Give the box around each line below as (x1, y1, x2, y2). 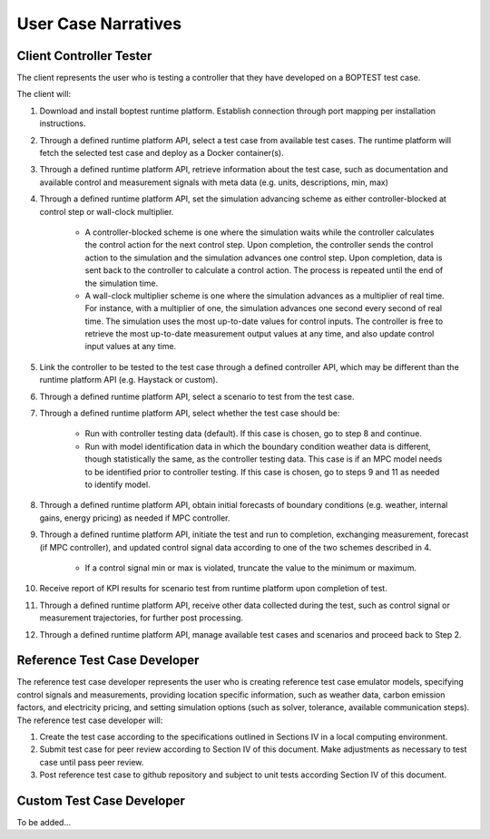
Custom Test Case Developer (16, 793, 186, 808)
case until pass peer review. (39, 756, 144, 767)
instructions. (39, 118, 86, 129)
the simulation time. (84, 278, 159, 288)
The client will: (16, 89, 72, 100)
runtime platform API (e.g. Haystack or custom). (39, 375, 219, 385)
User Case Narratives (16, 14, 181, 34)
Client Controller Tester (16, 48, 152, 63)
